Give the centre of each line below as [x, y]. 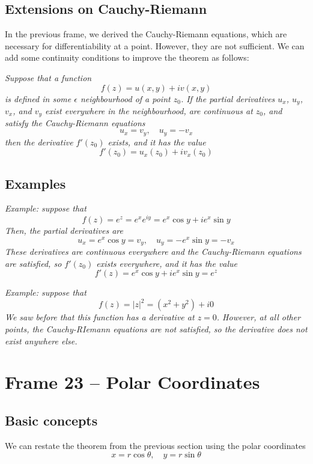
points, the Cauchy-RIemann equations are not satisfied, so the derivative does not [156, 329]
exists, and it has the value [157, 142]
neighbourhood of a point [125, 98]
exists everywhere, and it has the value [167, 263]
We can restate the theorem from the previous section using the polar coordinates [155, 445]
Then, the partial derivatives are [64, 230]
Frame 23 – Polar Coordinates [132, 382]
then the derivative [39, 142]
